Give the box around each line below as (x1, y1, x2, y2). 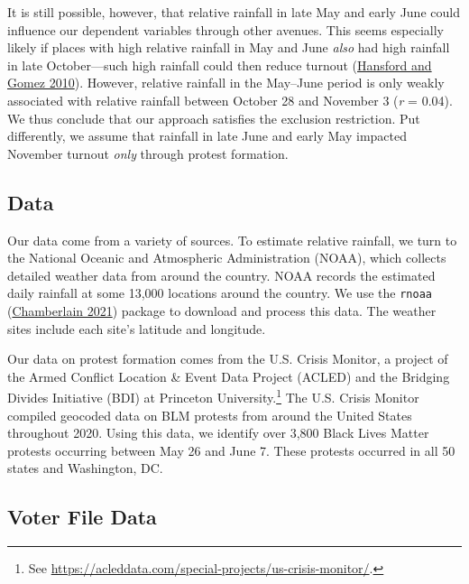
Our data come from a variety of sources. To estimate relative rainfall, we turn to (7, 230, 457, 249)
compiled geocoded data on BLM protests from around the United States (7, 405, 412, 424)
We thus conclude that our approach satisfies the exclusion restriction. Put (7, 108, 420, 127)
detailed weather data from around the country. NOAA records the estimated (7, 265, 436, 284)
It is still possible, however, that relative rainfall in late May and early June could (7, 3, 460, 21)
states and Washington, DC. (7, 459, 163, 477)
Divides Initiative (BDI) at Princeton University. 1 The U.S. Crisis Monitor (7, 385, 419, 407)
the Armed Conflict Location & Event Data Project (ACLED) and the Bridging (7, 366, 450, 385)
